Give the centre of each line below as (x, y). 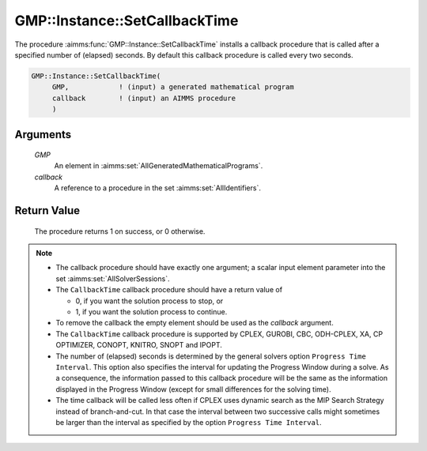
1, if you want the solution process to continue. (151, 312)
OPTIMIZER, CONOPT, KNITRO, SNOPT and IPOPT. (139, 345)
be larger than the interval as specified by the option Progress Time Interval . (189, 422)
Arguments (43, 134)
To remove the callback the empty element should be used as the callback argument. (195, 323)
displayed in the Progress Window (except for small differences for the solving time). (193, 389)
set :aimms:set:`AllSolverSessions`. (113, 278)
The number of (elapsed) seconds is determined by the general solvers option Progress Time (211, 356)
